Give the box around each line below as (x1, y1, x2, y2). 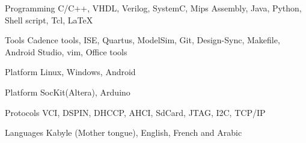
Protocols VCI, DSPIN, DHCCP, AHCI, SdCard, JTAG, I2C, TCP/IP (5, 106, 266, 118)
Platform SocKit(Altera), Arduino (5, 85, 130, 98)
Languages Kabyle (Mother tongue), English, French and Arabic (5, 126, 242, 139)
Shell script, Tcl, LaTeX (5, 13, 93, 26)
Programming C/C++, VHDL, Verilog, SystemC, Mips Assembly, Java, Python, (5, 2, 302, 14)
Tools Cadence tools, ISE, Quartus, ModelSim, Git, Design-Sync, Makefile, (5, 34, 280, 46)
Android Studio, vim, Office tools (5, 45, 127, 58)
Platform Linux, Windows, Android (5, 65, 136, 78)
